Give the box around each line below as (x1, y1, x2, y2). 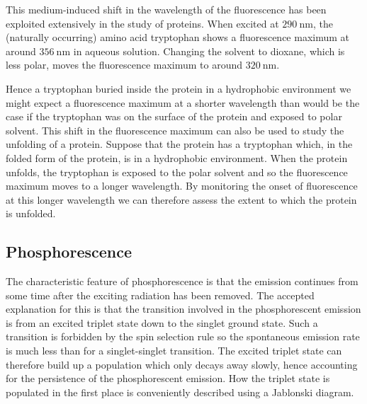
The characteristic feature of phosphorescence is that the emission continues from (6, 274, 358, 289)
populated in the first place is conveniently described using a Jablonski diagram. (6, 384, 354, 399)
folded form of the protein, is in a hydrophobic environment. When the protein (6, 150, 348, 165)
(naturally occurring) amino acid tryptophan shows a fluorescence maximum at (6, 30, 350, 45)
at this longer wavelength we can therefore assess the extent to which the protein (6, 192, 357, 207)
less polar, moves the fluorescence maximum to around (6, 57, 243, 72)
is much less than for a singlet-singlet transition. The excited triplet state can (6, 343, 342, 358)
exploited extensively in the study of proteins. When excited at (6, 16, 279, 30)
